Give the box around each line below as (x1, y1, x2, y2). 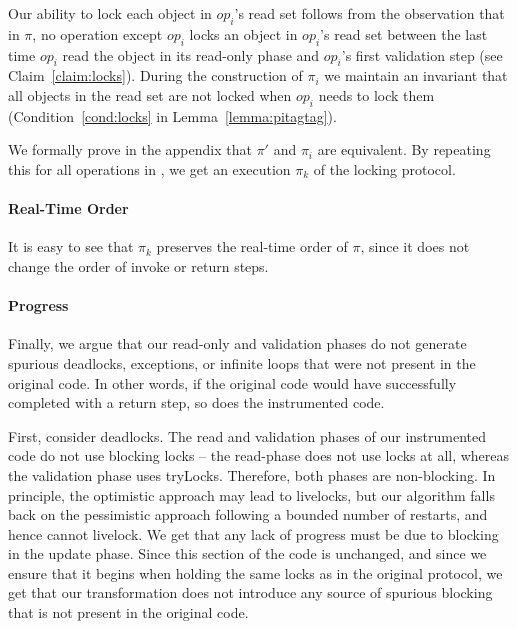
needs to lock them (318, 84, 435, 105)
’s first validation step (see (341, 44, 503, 65)
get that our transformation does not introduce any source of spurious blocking (8, 582, 493, 603)
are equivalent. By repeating (317, 139, 491, 160)
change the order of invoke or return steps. (8, 255, 269, 276)
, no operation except (32, 23, 163, 44)
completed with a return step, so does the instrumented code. (8, 392, 385, 413)
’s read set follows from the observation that (234, 3, 505, 23)
